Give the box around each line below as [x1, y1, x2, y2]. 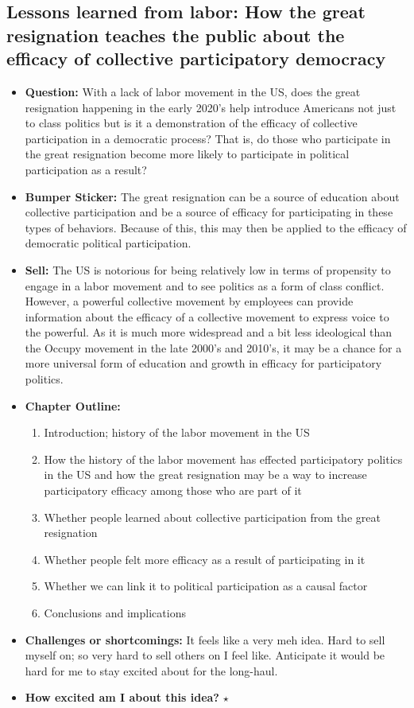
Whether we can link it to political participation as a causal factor [44, 578, 368, 594]
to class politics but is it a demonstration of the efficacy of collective [25, 115, 358, 131]
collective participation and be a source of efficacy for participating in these [25, 204, 393, 220]
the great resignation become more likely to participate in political [25, 146, 350, 162]
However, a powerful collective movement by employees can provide [25, 293, 354, 309]
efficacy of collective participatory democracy [6, 46, 386, 71]
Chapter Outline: [25, 397, 121, 414]
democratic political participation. [25, 235, 192, 251]
